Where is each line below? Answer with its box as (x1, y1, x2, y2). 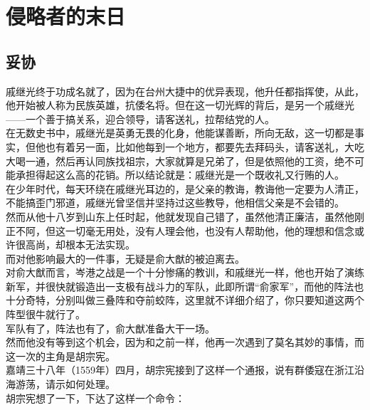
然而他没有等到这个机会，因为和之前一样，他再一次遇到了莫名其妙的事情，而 (6, 335, 364, 349)
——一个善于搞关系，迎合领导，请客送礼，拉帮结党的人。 (6, 111, 275, 126)
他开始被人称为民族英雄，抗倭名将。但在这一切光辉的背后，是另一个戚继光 (6, 98, 354, 112)
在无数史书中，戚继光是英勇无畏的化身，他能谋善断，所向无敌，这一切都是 (6, 125, 354, 140)
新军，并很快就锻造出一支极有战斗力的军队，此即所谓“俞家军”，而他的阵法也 (6, 278, 364, 293)
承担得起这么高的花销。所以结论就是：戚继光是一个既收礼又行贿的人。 (15, 167, 344, 182)
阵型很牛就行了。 (6, 307, 85, 322)
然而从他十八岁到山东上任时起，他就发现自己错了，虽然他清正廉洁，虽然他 (6, 209, 354, 224)
